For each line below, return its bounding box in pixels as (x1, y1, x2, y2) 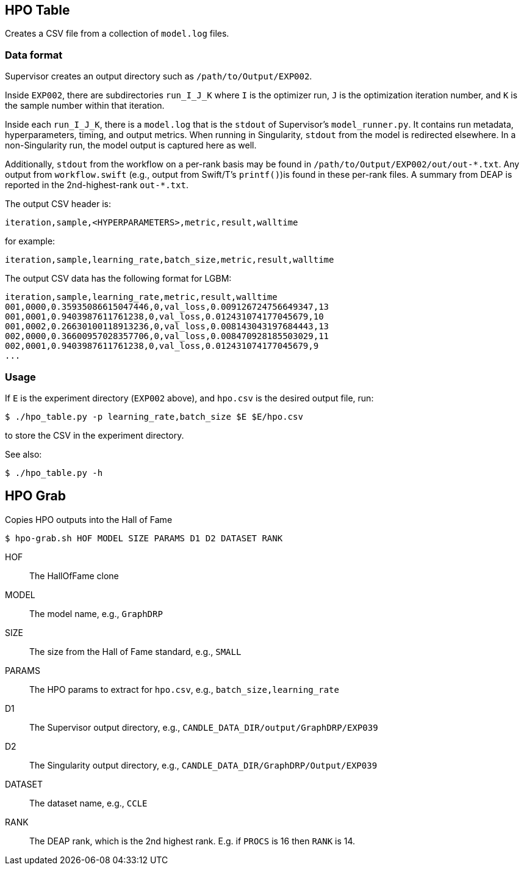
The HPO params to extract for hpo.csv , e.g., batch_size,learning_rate (29, 684, 339, 695)
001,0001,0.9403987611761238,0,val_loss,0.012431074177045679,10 (5, 312, 324, 322)
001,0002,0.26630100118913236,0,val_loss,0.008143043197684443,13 (5, 321, 329, 332)
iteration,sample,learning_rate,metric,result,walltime (5, 292, 278, 302)
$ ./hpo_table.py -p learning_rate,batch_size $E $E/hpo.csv (5, 411, 303, 422)
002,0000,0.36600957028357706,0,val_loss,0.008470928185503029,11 (5, 331, 329, 342)
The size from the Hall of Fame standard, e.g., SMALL (29, 646, 242, 657)
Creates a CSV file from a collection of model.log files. (5, 28, 229, 39)
